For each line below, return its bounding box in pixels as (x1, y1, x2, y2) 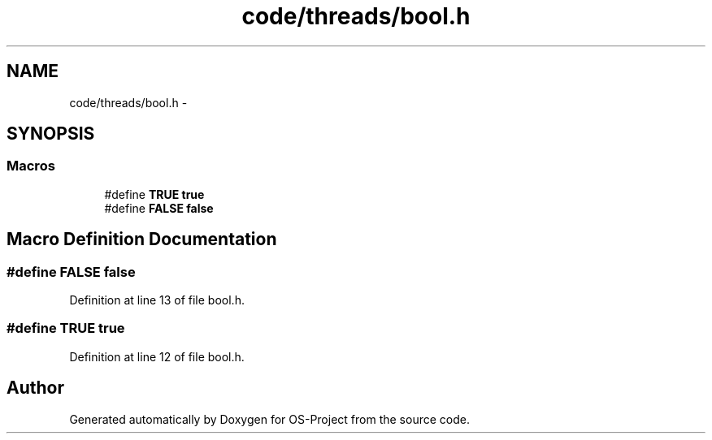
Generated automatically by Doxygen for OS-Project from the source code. (69, 412, 470, 426)
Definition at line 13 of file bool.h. (69, 293, 245, 308)
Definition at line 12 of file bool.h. (69, 349, 245, 364)
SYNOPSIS (7, 123, 95, 145)
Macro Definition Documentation (7, 229, 277, 250)
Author (7, 377, 64, 399)
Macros (7, 157, 55, 175)
